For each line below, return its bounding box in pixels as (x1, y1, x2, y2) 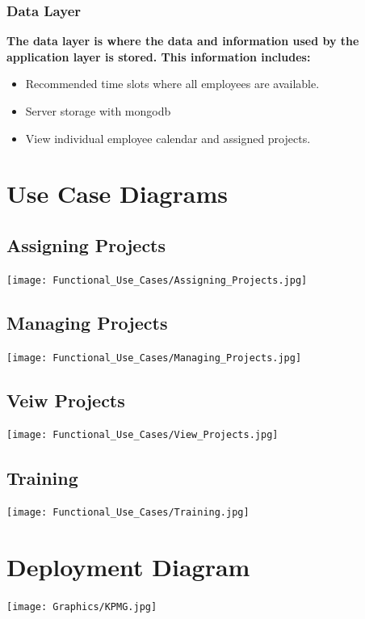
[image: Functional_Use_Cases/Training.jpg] (6, 507, 250, 519)
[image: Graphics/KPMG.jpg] (6, 601, 157, 613)
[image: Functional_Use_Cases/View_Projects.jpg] (6, 429, 279, 441)
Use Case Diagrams (6, 177, 228, 210)
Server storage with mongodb (25, 103, 171, 119)
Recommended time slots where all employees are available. (25, 75, 320, 92)
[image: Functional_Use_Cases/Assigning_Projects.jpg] (6, 274, 308, 286)
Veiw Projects (6, 387, 125, 412)
